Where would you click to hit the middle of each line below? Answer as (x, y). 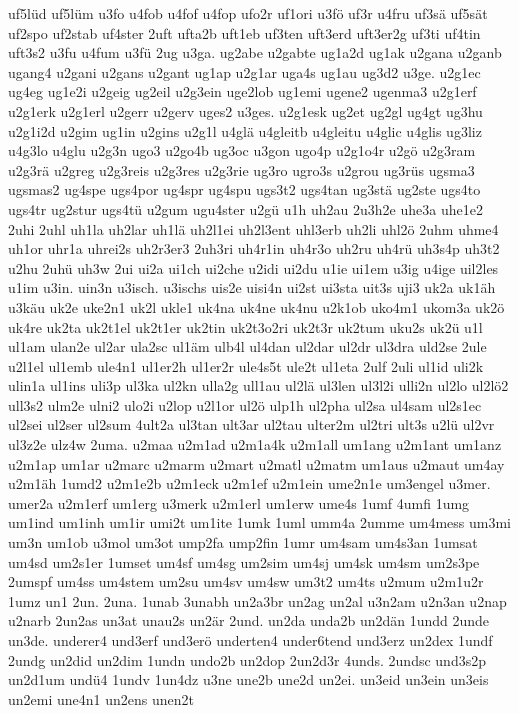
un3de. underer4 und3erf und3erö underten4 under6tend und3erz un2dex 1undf (250, 640)
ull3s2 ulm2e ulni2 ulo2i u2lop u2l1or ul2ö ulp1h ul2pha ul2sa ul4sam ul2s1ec (245, 404)
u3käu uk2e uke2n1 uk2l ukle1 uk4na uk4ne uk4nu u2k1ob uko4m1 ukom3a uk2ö (256, 306)
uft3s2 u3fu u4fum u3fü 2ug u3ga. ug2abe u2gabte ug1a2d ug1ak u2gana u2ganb (255, 52)
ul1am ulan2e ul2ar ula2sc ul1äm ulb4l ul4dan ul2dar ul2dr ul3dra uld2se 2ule (247, 346)
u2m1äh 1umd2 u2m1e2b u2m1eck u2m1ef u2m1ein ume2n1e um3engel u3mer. (249, 483)
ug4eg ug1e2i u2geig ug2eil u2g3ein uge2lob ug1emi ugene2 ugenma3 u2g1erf (242, 91)
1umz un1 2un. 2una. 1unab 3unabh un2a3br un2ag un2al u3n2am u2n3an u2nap (257, 600)
